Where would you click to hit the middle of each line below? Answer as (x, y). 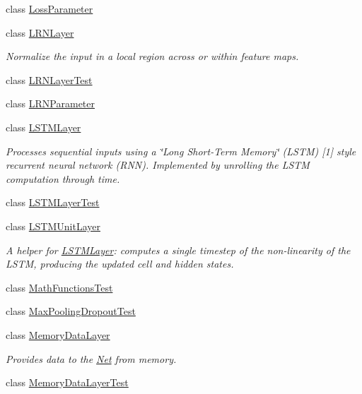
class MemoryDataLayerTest (67, 382)
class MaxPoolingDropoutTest (71, 311)
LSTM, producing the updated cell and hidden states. (120, 264)
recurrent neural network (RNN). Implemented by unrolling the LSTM (158, 165)
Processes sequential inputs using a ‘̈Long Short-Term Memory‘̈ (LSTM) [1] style (181, 151)
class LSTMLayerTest (53, 202)
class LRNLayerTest (49, 79)
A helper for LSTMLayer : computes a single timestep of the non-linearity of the (178, 250)
